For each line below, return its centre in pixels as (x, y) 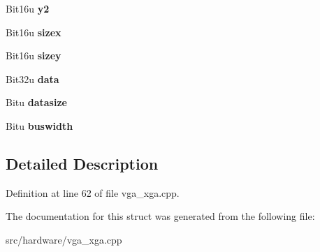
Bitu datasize (36, 102)
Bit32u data (32, 79)
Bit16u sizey (34, 55)
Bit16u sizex (34, 32)
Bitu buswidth (39, 125)
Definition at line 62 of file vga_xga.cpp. (93, 192)
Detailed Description (82, 163)
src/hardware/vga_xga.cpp (64, 239)
